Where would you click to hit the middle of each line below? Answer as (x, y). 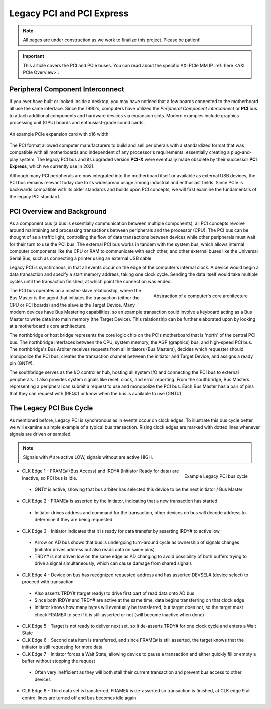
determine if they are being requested (74, 520)
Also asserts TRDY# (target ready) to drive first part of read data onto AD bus (114, 593)
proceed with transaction (48, 582)
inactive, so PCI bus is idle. (50, 478)
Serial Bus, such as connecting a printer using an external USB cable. (81, 258)
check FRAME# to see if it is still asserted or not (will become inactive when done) (119, 614)
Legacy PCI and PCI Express (69, 13)
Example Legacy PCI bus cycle (216, 476)
